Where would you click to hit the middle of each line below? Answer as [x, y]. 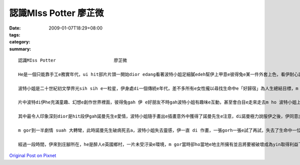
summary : [20, 49]
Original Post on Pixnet [33, 155]
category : [20, 42]
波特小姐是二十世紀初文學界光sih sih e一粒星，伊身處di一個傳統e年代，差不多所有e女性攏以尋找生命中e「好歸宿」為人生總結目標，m [158, 88]
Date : [15, 28]
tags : [15, 34]
